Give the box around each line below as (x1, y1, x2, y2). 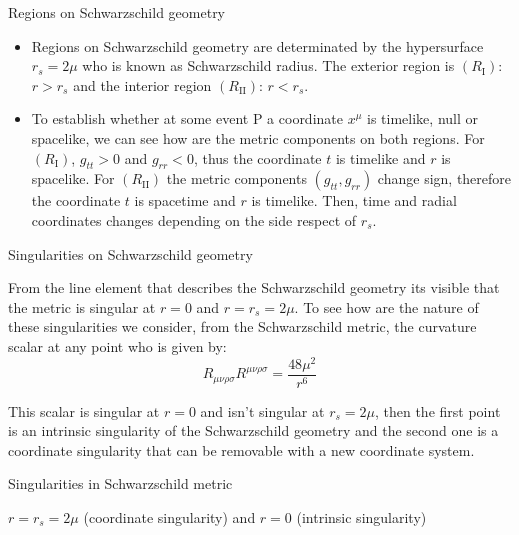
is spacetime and (134, 190, 236, 211)
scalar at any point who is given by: (8, 335, 227, 356)
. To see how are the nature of (294, 296, 479, 317)
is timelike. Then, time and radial (251, 190, 457, 211)
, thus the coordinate (193, 147, 322, 168)
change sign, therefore (377, 168, 512, 189)
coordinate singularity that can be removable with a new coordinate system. (8, 439, 475, 460)
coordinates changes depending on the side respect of (31, 209, 357, 230)
